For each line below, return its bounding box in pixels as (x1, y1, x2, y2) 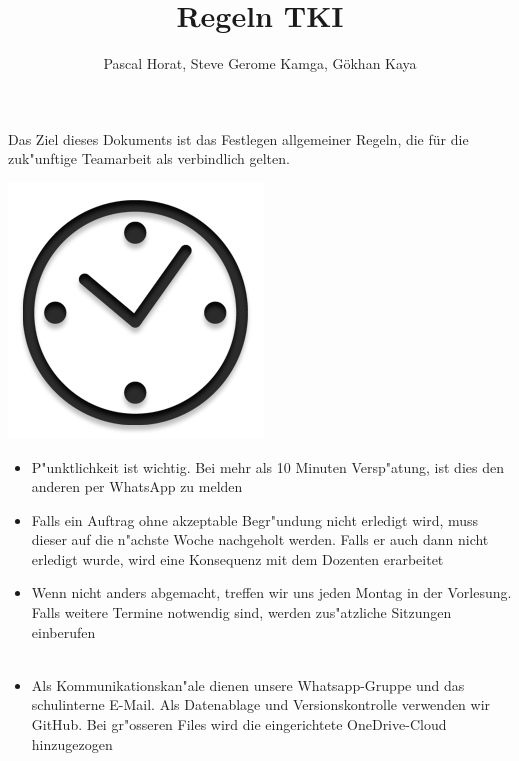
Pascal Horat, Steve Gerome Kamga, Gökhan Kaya (103, 53, 417, 74)
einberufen (31, 621, 96, 642)
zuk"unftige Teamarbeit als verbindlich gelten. (8, 148, 290, 169)
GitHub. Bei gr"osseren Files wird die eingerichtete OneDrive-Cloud (31, 714, 447, 735)
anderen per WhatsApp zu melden (31, 476, 243, 497)
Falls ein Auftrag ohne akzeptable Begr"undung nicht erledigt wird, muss (31, 509, 479, 530)
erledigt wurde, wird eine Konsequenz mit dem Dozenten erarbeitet (31, 548, 444, 569)
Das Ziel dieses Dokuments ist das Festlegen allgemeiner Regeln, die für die (8, 128, 469, 149)
